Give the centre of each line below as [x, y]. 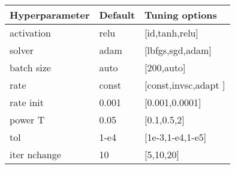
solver [22, 50]
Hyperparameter [50, 15]
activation [30, 33]
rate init [27, 102]
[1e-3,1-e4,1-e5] [176, 137]
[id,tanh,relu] [171, 33]
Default [117, 15]
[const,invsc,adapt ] [185, 85]
